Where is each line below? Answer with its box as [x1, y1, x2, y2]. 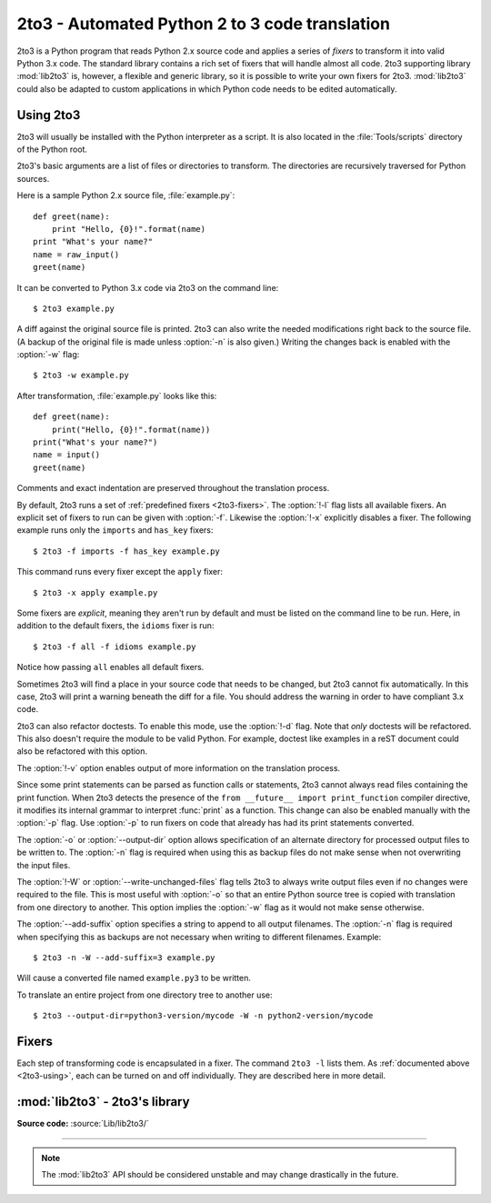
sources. [16, 173, 50, 184]
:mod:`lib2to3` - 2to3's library [16, 1094, 190, 1109]
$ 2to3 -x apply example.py [33, 587, 158, 597]
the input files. [16, 859, 71, 870]
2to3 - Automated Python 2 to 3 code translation [16, 14, 391, 34]
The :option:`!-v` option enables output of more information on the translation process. [16, 762, 341, 773]
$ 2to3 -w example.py [33, 370, 129, 381]
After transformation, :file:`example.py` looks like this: [16, 390, 217, 401]
